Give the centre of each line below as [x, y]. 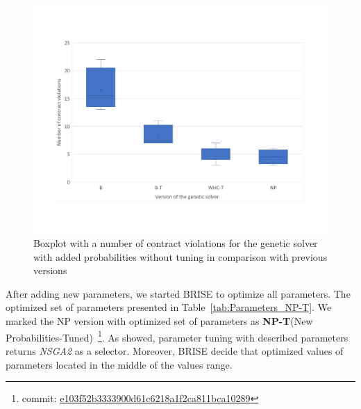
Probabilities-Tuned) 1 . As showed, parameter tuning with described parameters [177, 336]
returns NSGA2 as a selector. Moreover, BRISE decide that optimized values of [175, 350]
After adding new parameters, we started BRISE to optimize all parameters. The [178, 293]
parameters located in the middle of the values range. [119, 364]
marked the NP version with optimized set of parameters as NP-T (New [159, 321]
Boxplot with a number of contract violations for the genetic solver [176, 243]
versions [50, 270]
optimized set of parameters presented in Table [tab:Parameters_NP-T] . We [169, 307]
